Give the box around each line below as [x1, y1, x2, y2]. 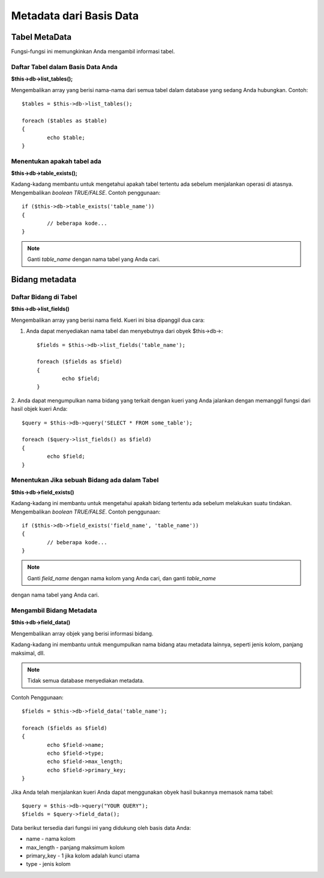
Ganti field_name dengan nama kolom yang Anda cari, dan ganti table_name [27, 574, 216, 582]
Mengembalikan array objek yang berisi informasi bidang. [11, 630, 154, 637]
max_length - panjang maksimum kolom [26, 844, 125, 851]
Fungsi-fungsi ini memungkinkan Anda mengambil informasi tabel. [11, 48, 175, 55]
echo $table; [47, 134, 85, 141]
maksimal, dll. [11, 649, 45, 657]
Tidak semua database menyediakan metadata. [27, 677, 145, 684]
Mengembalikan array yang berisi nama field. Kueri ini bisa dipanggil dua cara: [11, 316, 205, 324]
